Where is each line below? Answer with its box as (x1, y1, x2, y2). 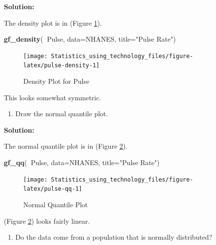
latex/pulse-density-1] (23, 62, 100, 69)
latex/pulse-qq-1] (23, 185, 82, 193)
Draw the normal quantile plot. (15, 108, 108, 119)
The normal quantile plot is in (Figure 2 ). (4, 141, 128, 151)
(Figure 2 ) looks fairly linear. (4, 215, 90, 226)
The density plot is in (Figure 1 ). (4, 17, 102, 28)
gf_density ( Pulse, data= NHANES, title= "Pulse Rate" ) (4, 34, 176, 44)
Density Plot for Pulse (23, 76, 90, 86)
